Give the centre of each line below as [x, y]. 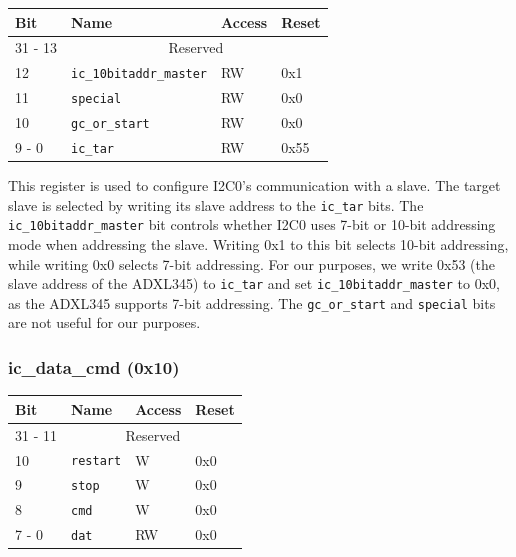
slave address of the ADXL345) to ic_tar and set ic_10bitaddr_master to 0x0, [254, 283]
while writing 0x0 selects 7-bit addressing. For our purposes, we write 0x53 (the [251, 263]
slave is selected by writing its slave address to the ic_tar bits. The [216, 204]
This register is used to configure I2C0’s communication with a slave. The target [254, 185]
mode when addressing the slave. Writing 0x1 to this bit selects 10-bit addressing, [258, 243]
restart [96, 461]
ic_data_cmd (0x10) [94, 366]
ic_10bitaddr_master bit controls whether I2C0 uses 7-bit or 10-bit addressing [252, 224]
